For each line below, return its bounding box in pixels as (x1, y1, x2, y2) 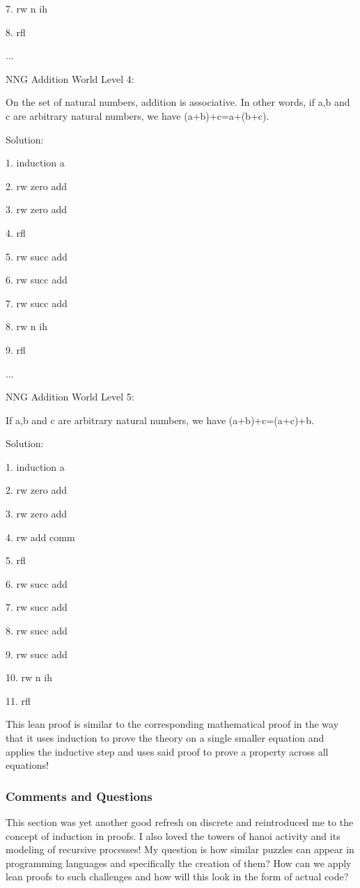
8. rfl (6, 24, 26, 39)
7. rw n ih (6, 1, 47, 15)
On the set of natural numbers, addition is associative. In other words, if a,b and (6, 95, 350, 109)
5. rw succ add (6, 249, 68, 263)
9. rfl (6, 342, 26, 357)
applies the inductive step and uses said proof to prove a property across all (6, 744, 329, 758)
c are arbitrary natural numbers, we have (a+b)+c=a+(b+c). (6, 108, 269, 123)
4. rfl (6, 225, 26, 240)
